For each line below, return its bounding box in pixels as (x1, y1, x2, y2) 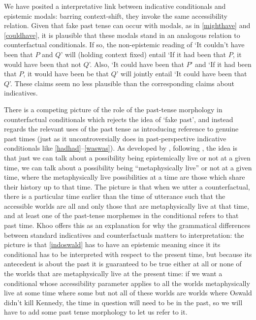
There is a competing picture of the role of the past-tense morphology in (4, 104, 223, 114)
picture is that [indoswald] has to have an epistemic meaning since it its (4, 239, 221, 250)
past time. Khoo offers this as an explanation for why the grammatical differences (4, 220, 251, 230)
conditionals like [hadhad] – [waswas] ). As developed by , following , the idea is (4, 143, 238, 153)
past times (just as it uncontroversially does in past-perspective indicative (4, 133, 226, 143)
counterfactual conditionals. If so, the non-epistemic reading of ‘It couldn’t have (4, 39, 245, 50)
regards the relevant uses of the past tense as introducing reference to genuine (4, 124, 239, 134)
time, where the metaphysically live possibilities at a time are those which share (4, 172, 245, 182)
